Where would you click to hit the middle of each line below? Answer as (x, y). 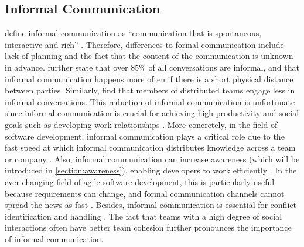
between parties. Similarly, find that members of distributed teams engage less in (150, 90)
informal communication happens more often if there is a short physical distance (149, 79)
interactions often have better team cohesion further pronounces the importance (148, 227)
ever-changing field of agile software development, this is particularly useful (140, 181)
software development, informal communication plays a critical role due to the (145, 136)
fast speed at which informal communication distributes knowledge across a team (150, 147)
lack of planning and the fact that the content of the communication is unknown (149, 56)
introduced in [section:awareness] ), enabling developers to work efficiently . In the (151, 170)
